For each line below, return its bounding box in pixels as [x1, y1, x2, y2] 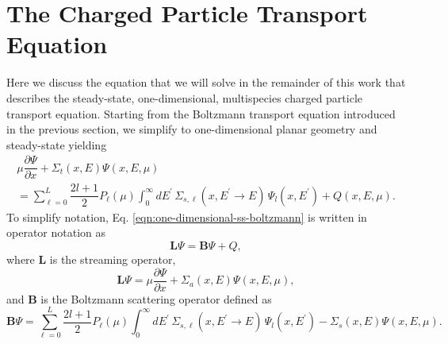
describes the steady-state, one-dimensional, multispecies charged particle [6, 89, 363, 106]
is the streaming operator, [49, 251, 176, 268]
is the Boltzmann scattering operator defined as [40, 290, 272, 307]
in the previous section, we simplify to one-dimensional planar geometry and [6, 121, 377, 137]
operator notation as [6, 224, 106, 241]
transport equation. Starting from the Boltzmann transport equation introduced [6, 105, 396, 122]
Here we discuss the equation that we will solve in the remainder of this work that [6, 74, 406, 91]
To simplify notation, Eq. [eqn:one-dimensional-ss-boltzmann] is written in [6, 208, 367, 225]
